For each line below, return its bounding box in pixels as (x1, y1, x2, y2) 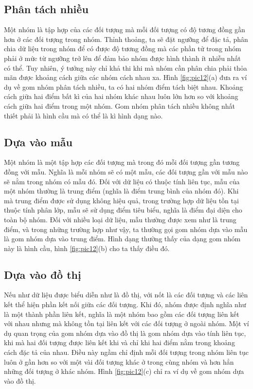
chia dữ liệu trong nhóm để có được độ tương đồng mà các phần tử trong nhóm (4, 43, 241, 54)
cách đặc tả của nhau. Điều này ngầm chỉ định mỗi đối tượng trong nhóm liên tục (4, 347, 249, 357)
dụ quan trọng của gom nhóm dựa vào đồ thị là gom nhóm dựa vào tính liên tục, (4, 328, 246, 338)
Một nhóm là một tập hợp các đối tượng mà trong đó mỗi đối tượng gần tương (4, 157, 240, 167)
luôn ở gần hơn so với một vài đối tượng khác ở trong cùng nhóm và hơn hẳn (4, 356, 234, 367)
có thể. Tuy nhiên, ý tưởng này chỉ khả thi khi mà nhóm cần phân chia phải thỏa (4, 62, 247, 73)
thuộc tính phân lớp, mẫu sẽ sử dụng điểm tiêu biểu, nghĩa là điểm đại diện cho (4, 205, 242, 215)
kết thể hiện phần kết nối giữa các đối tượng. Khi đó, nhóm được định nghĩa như (4, 299, 246, 310)
